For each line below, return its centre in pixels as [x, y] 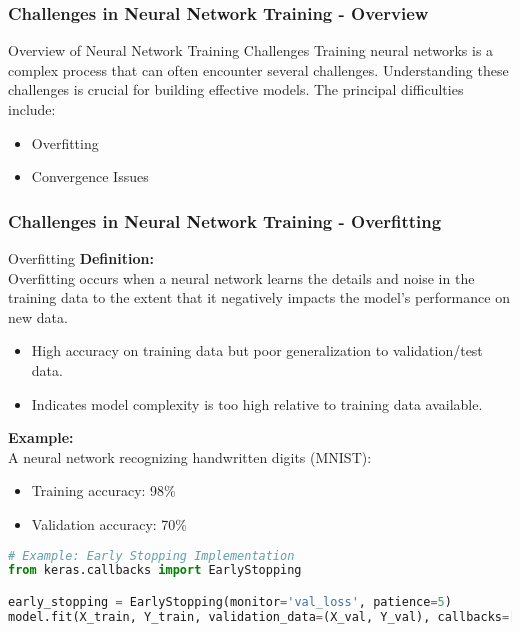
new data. [38, 316]
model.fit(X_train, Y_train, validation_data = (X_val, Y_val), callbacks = [259, 616]
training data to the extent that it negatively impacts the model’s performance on [259, 297]
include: [32, 109]
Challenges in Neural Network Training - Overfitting [225, 220]
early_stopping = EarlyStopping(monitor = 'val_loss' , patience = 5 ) [230, 601]
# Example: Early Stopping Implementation [151, 555]
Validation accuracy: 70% [109, 523]
